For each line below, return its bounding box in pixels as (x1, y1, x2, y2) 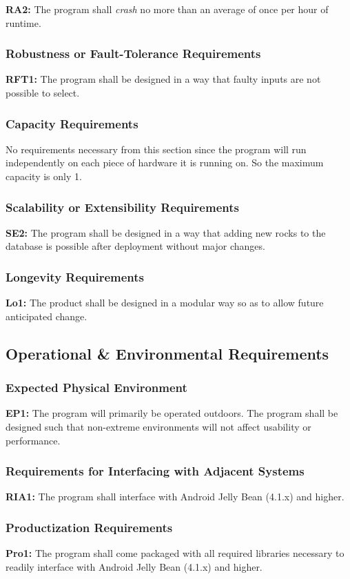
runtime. (6, 15, 41, 30)
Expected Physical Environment (6, 379, 187, 396)
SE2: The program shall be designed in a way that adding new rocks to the (6, 225, 326, 239)
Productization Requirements (6, 518, 173, 536)
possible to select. (6, 86, 80, 99)
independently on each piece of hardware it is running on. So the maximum (6, 155, 324, 170)
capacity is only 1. (6, 169, 82, 183)
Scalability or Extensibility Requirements (6, 198, 239, 215)
